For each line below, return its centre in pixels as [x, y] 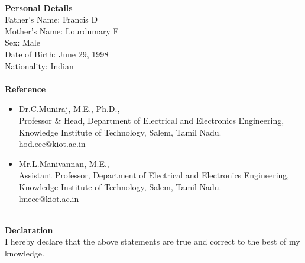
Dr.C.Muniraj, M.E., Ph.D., [69, 109]
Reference [25, 89]
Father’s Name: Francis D [51, 19]
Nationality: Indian [39, 65]
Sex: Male [22, 42]
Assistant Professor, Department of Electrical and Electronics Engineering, [154, 175]
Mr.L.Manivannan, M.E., [64, 163]
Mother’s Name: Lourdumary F [62, 31]
